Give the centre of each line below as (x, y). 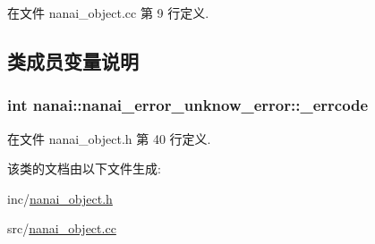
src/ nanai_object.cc (62, 228)
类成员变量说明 (73, 60)
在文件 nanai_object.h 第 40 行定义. (109, 138)
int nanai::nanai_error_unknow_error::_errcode (188, 105)
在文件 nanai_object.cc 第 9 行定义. (108, 13)
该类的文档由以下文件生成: (84, 168)
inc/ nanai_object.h (60, 198)
